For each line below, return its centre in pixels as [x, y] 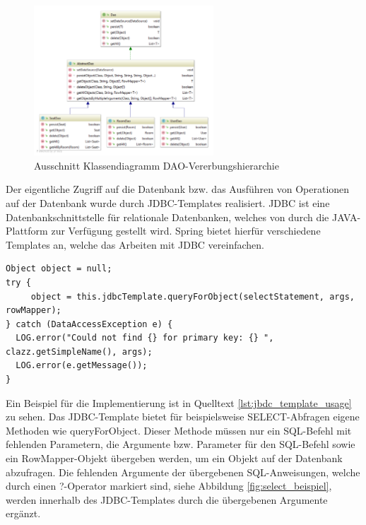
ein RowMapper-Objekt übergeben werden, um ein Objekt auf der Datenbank [174, 458]
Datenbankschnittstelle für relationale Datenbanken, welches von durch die [167, 217]
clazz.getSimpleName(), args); [79, 352]
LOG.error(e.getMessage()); [82, 366]
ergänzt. [23, 513]
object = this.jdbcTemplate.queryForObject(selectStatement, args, [193, 296]
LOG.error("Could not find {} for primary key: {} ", [145, 338]
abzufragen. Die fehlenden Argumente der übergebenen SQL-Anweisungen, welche [183, 472]
